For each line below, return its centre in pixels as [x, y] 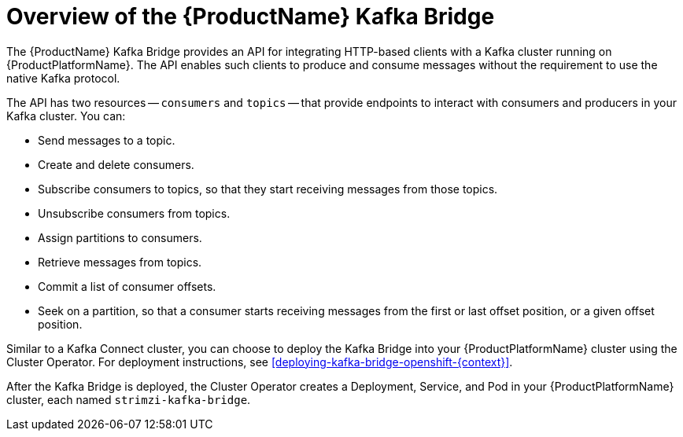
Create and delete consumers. [116, 164]
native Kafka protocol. [63, 78]
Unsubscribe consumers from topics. [134, 213]
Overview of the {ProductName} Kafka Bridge [251, 17]
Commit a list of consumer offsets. [127, 286]
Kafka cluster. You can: [66, 116]
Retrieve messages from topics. [120, 262]
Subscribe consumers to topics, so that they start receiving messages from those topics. [268, 189]
